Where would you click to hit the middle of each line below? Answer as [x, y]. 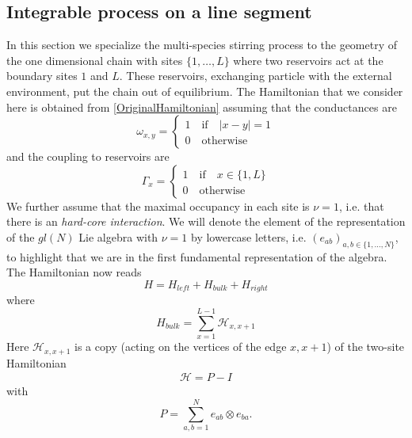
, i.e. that [361, 206]
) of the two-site [366, 347]
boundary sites [42, 76]
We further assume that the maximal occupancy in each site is [158, 206]
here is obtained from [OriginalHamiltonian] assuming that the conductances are [202, 107]
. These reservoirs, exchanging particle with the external [256, 76]
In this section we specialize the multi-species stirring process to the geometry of [202, 45]
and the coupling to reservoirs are [88, 156]
